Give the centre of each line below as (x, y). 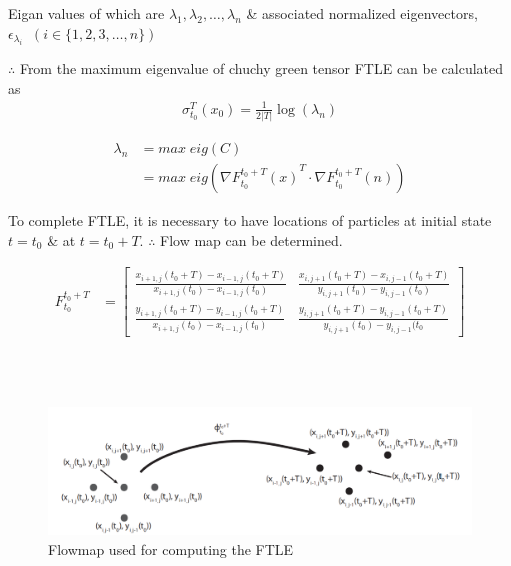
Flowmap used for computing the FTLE (171, 548)
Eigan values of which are (86, 13)
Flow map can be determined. (251, 239)
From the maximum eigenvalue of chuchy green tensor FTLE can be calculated (261, 68)
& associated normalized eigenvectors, (362, 13)
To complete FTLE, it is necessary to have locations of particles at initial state (250, 220)
